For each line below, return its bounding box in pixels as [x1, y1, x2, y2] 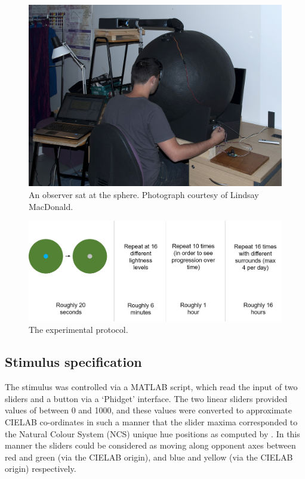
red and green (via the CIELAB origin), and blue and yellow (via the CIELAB [5, 450, 293, 463]
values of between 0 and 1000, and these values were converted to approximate [5, 404, 292, 416]
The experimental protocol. [29, 323, 128, 336]
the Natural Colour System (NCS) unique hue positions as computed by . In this [5, 427, 300, 440]
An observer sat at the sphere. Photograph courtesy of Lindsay [29, 188, 259, 200]
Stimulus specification [5, 353, 142, 371]
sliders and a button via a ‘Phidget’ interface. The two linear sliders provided [5, 392, 288, 404]
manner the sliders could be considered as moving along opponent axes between [5, 439, 296, 452]
